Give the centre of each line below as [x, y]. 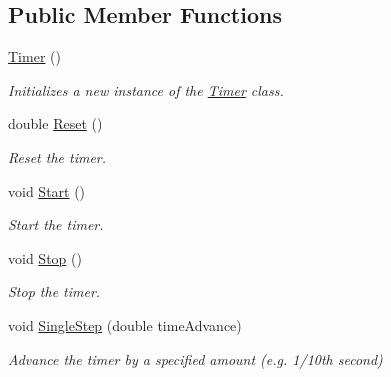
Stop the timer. [54, 291]
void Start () [47, 190]
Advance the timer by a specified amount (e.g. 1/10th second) [195, 358]
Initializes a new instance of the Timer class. [146, 89]
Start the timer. [56, 224]
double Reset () [55, 123]
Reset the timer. [57, 156]
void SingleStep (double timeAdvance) [125, 324]
